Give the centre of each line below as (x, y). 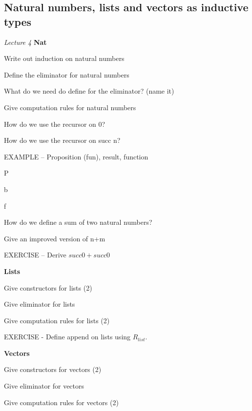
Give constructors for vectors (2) (53, 369)
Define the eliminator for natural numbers (67, 74)
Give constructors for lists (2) (48, 287)
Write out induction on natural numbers (64, 58)
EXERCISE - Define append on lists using (67, 337)
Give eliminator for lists (40, 304)
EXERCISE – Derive (35, 255)
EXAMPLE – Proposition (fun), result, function (76, 156)
